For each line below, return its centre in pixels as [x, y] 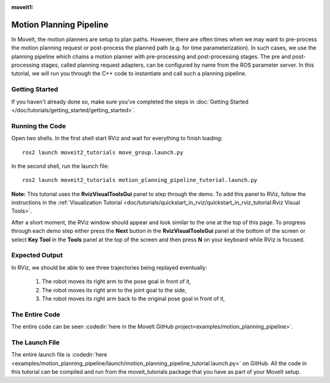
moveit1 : [22, 7]
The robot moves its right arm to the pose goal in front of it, [116, 281]
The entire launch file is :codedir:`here [59, 355]
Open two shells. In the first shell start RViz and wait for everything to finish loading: [117, 138]
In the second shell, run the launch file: [60, 166]
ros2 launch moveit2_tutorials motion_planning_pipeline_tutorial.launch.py [140, 180]
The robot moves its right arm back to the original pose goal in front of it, [134, 298]
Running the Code [39, 126]
